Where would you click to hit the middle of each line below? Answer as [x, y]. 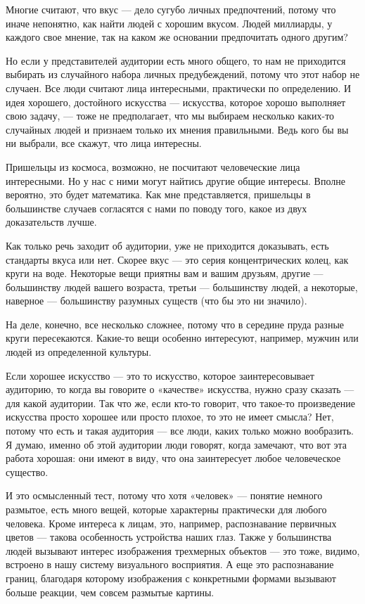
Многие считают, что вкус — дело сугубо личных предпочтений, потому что [171, 9]
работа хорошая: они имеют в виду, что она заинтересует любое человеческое [173, 458]
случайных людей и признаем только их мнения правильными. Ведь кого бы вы [177, 129]
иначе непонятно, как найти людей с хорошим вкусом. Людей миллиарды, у [169, 23]
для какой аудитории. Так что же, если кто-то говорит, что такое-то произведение [181, 403]
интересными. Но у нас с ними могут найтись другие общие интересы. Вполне [175, 180]
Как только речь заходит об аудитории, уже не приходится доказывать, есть [167, 245]
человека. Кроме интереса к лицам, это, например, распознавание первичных [171, 523]
